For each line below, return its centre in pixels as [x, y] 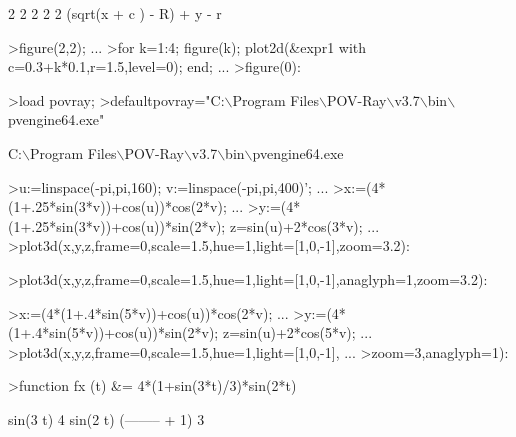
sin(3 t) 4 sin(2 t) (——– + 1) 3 [106, 418]
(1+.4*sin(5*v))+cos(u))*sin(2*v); [113, 332]
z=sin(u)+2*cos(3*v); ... [304, 225]
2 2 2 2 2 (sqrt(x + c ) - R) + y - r [115, 13]
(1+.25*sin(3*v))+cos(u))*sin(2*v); [117, 225]
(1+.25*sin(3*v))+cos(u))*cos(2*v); [117, 206]
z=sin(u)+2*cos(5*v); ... [297, 332]
